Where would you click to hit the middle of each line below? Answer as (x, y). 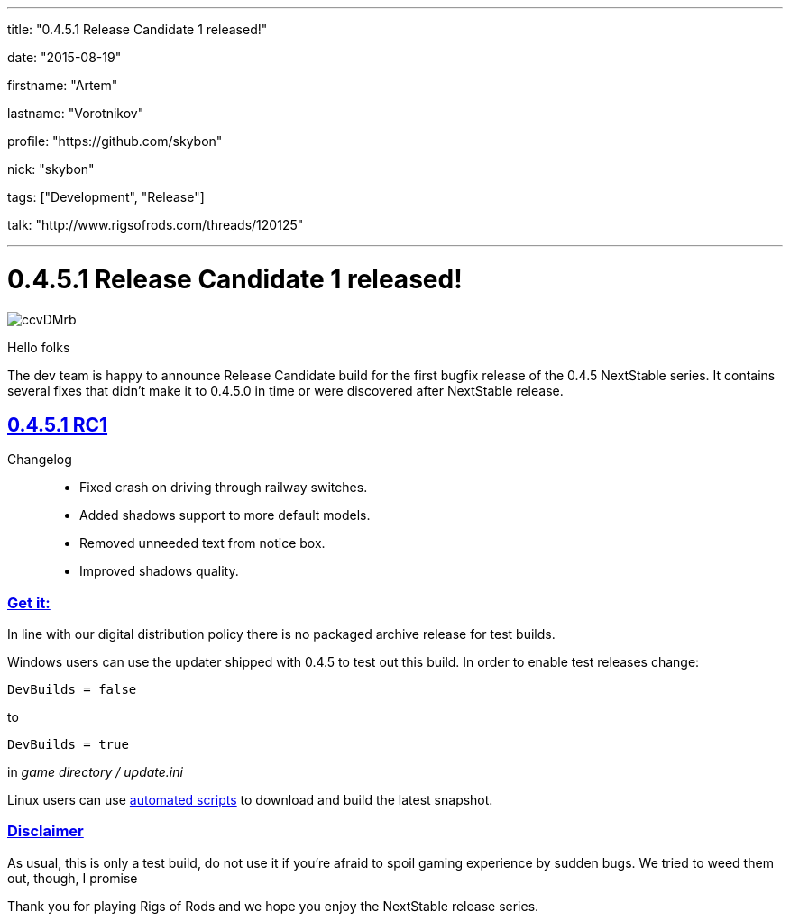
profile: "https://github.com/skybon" (115, 141)
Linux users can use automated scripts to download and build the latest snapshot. (250, 800)
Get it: (29, 602)
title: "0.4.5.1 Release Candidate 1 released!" (138, 29)
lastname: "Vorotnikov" (76, 113)
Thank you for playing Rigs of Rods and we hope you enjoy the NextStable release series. (273, 906)
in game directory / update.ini (95, 772)
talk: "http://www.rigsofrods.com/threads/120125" (156, 225)
